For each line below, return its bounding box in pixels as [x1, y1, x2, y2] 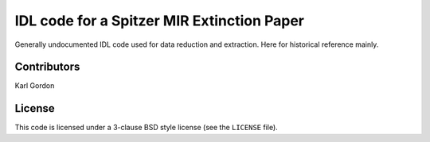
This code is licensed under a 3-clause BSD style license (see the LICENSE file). [14, 123, 278, 132]
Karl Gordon [14, 81, 55, 90]
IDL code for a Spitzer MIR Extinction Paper [14, 12, 305, 29]
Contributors [14, 60, 80, 74]
